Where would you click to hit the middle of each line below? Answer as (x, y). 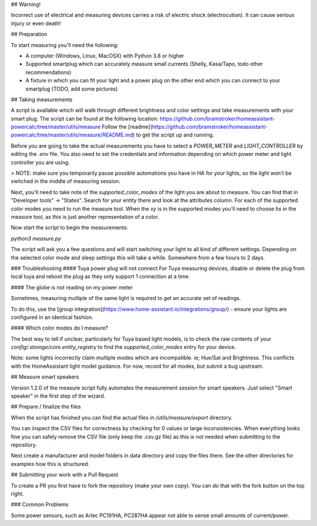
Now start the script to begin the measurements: (70, 228)
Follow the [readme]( (127, 127)
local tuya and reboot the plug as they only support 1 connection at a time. (100, 277)
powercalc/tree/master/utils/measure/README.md (72, 135)
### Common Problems (40, 505)
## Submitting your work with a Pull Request (65, 475)
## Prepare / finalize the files (46, 407)
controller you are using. (40, 162)
